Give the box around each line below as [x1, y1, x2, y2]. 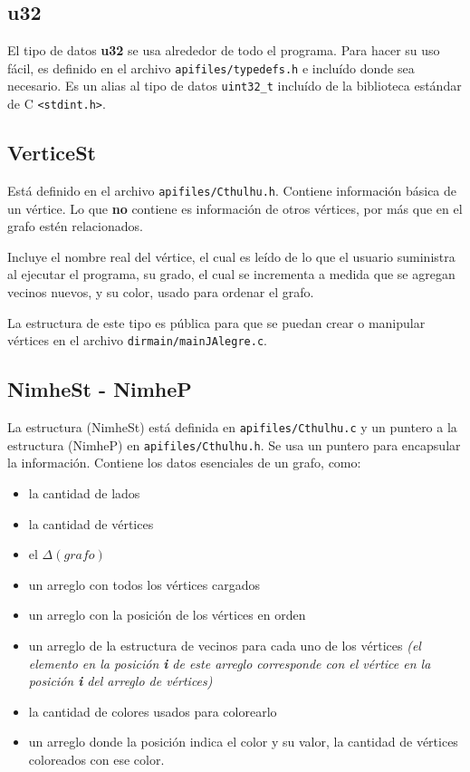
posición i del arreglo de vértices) [28, 671, 213, 690]
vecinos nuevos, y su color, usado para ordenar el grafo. [7, 283, 314, 301]
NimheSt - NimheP [7, 375, 192, 403]
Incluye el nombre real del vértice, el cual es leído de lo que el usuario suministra [7, 246, 456, 265]
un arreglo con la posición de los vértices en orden [28, 605, 306, 624]
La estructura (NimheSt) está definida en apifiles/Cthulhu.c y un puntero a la [7, 418, 457, 437]
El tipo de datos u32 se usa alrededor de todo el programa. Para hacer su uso [7, 41, 440, 60]
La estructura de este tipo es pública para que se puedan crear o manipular [7, 313, 426, 332]
